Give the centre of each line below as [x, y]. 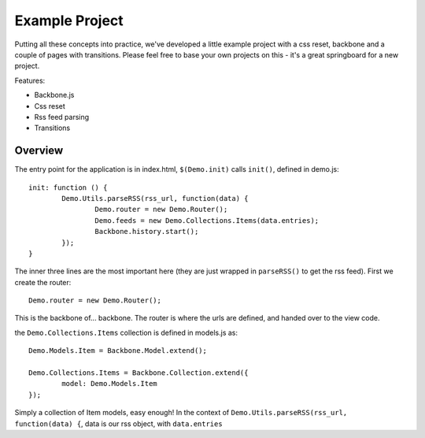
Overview [39, 151]
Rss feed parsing [62, 117]
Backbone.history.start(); [147, 232]
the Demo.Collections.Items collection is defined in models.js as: [126, 332]
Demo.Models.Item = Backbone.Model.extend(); [118, 351]
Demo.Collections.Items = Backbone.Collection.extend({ [139, 373]
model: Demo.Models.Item [109, 384]
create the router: [43, 282]
